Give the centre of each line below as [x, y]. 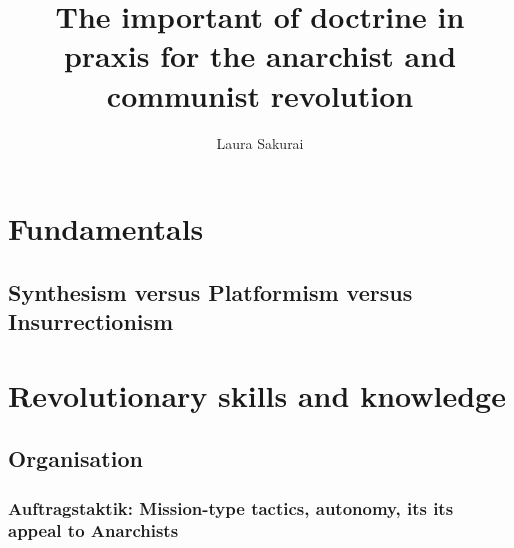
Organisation [75, 458]
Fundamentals [106, 228]
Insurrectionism [91, 321]
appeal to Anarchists [93, 530]
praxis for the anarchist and [260, 55]
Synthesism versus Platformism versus [210, 291]
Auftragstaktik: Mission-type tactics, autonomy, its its [231, 507]
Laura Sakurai [260, 142]
